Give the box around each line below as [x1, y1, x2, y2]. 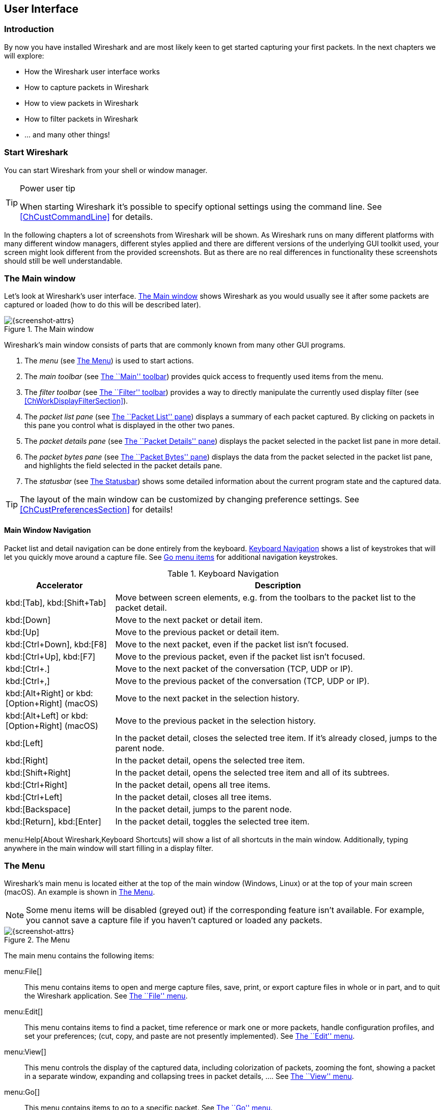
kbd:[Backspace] [6, 804, 71, 814]
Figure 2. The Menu [4, 935, 70, 945]
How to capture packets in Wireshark [24, 82, 149, 92]
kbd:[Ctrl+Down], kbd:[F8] [6, 639, 107, 649]
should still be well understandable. [4, 256, 123, 265]
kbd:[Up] [6, 627, 40, 637]
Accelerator [36, 580, 83, 590]
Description [255, 580, 301, 590]
